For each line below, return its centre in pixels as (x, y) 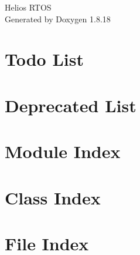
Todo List (44, 59)
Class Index (53, 197)
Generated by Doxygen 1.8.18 (58, 19)
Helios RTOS (28, 7)
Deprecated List (71, 105)
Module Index (63, 151)
